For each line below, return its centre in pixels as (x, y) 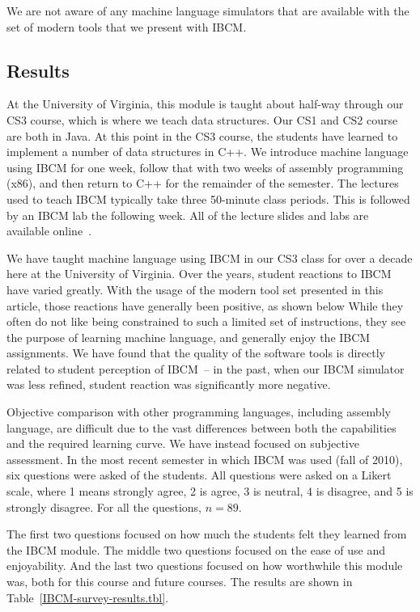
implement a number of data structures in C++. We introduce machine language (208, 152)
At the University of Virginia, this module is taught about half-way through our (205, 104)
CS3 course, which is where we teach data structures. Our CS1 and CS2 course (202, 119)
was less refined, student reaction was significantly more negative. (169, 384)
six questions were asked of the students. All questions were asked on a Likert (199, 475)
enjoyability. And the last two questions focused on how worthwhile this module (205, 566)
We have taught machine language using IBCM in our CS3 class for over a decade (210, 257)
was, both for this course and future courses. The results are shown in (180, 582)
